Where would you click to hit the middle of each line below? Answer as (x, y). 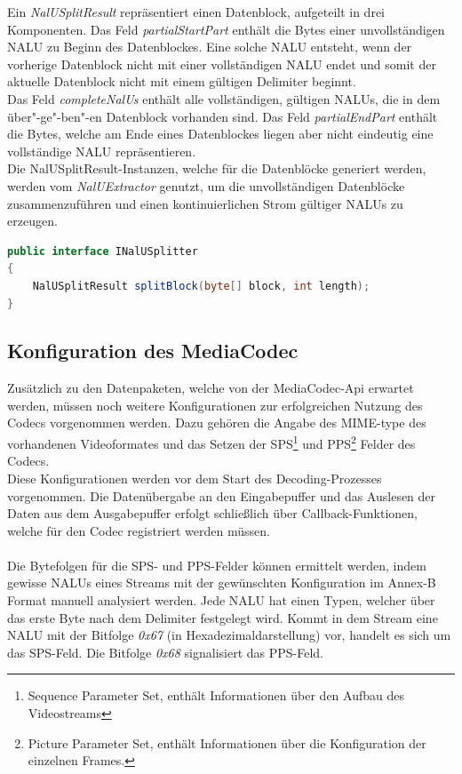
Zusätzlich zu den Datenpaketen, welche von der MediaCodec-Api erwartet (211, 388)
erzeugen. (32, 221)
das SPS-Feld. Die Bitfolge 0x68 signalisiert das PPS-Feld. (165, 652)
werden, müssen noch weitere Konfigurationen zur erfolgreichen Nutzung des (215, 405)
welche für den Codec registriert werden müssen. (139, 530)
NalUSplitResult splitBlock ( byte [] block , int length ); (201, 286)
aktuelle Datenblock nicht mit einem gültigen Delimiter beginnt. (182, 81)
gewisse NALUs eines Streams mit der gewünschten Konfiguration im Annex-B (222, 582)
